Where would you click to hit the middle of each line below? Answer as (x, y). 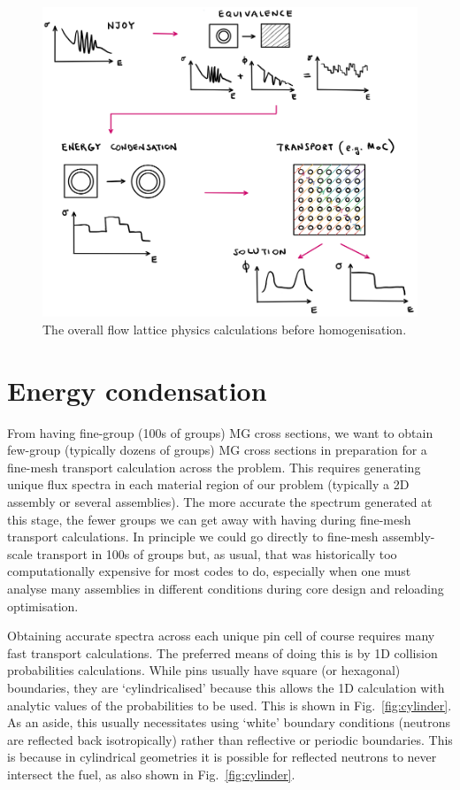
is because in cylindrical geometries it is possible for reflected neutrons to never (222, 757)
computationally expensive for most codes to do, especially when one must (209, 571)
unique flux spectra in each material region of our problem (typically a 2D (208, 484)
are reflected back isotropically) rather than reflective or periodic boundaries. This (230, 739)
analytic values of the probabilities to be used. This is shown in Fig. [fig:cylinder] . (230, 705)
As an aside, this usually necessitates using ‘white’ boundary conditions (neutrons (229, 722)
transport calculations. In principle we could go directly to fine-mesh (193, 537)
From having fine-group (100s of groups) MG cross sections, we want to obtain (220, 432)
